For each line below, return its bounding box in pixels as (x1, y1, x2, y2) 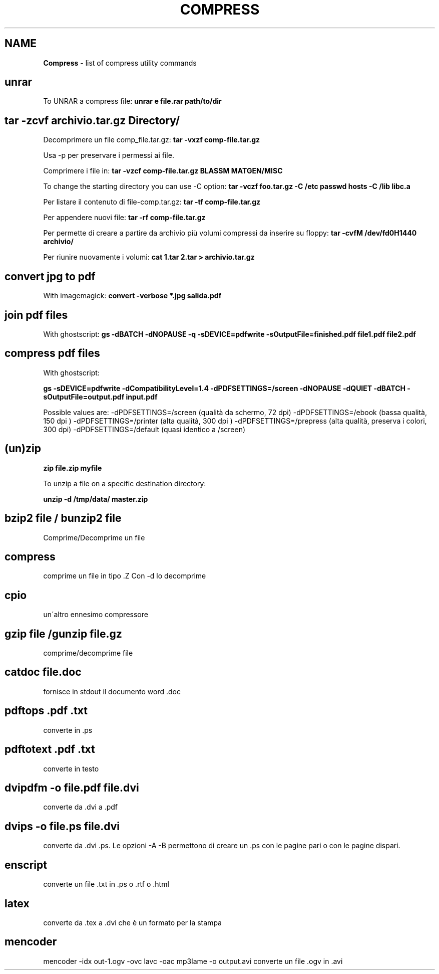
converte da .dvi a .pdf (43, 803, 118, 812)
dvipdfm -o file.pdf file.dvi (5, 781, 139, 794)
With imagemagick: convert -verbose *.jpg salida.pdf (43, 291, 222, 300)
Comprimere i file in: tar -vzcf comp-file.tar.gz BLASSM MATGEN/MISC (43, 166, 283, 175)
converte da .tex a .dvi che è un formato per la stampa (43, 918, 222, 927)
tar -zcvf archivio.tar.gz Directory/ (5, 114, 180, 127)
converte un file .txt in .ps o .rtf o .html (43, 880, 169, 889)
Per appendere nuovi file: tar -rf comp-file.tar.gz (43, 213, 206, 222)
